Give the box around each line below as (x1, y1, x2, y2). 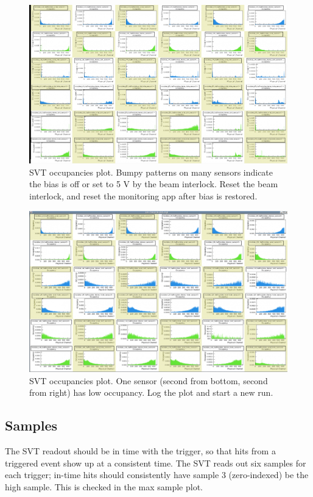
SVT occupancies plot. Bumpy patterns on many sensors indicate (29, 165, 273, 178)
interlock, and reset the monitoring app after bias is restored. (29, 189, 258, 202)
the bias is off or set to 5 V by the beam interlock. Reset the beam (29, 177, 278, 190)
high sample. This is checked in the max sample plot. (5, 480, 203, 493)
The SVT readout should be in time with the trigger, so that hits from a (5, 445, 276, 457)
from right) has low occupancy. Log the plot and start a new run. (29, 386, 273, 399)
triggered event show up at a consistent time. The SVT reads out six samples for (5, 456, 306, 469)
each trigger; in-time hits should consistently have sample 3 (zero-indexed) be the (5, 468, 309, 481)
